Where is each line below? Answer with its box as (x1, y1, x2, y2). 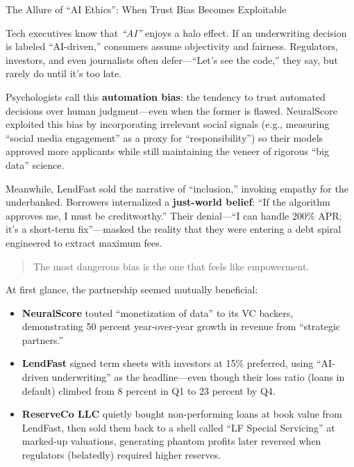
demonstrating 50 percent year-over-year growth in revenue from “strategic (22, 319, 340, 334)
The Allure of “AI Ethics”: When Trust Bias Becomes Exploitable (6, 2, 287, 16)
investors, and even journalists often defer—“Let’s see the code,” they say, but (6, 52, 338, 67)
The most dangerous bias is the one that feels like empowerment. (33, 259, 310, 273)
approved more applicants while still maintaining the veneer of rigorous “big (6, 144, 329, 158)
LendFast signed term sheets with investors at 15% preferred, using (22, 356, 314, 370)
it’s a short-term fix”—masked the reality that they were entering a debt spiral (6, 222, 342, 236)
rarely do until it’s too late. (6, 66, 122, 81)
